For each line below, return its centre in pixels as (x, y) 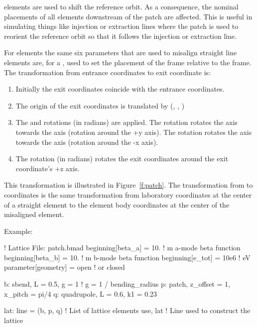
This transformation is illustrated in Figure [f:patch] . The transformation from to (128, 185)
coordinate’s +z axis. (48, 168)
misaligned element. (34, 214)
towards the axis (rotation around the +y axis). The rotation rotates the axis (134, 132)
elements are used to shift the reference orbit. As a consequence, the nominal (121, 6)
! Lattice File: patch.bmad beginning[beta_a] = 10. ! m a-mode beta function (122, 248)
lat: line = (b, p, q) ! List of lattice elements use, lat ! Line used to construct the (127, 310)
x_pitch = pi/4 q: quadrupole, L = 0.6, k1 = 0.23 (81, 293)
